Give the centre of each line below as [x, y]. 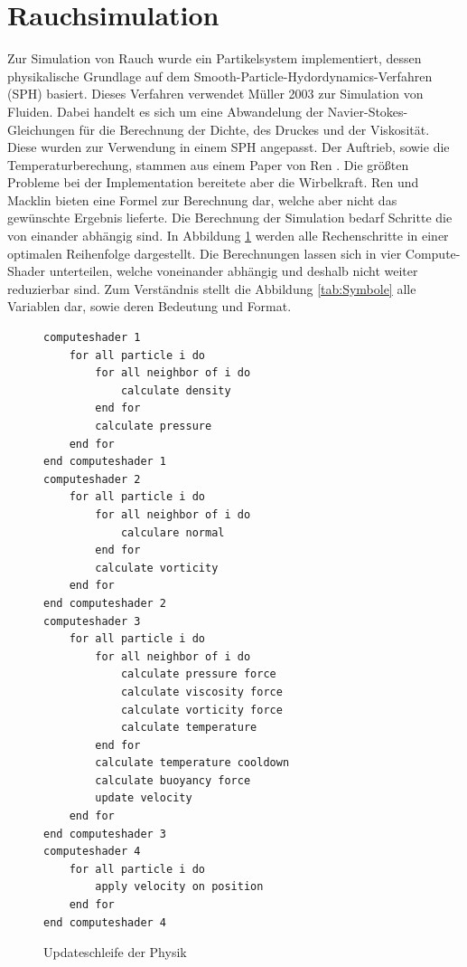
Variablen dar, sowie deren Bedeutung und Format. [149, 306]
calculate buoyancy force [173, 780]
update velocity [144, 798]
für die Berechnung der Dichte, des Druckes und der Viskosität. [254, 129]
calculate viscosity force [201, 692]
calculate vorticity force [201, 710]
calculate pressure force [198, 674]
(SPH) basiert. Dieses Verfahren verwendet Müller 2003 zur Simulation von [215, 94]
